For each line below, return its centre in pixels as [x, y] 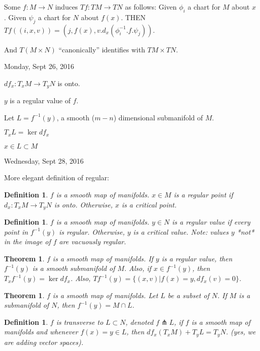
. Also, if [138, 268]
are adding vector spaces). [44, 342]
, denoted [140, 322]
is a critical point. [149, 204]
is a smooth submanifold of [74, 268]
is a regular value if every [211, 222]
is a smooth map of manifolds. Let [105, 295]
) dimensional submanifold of [158, 117]
